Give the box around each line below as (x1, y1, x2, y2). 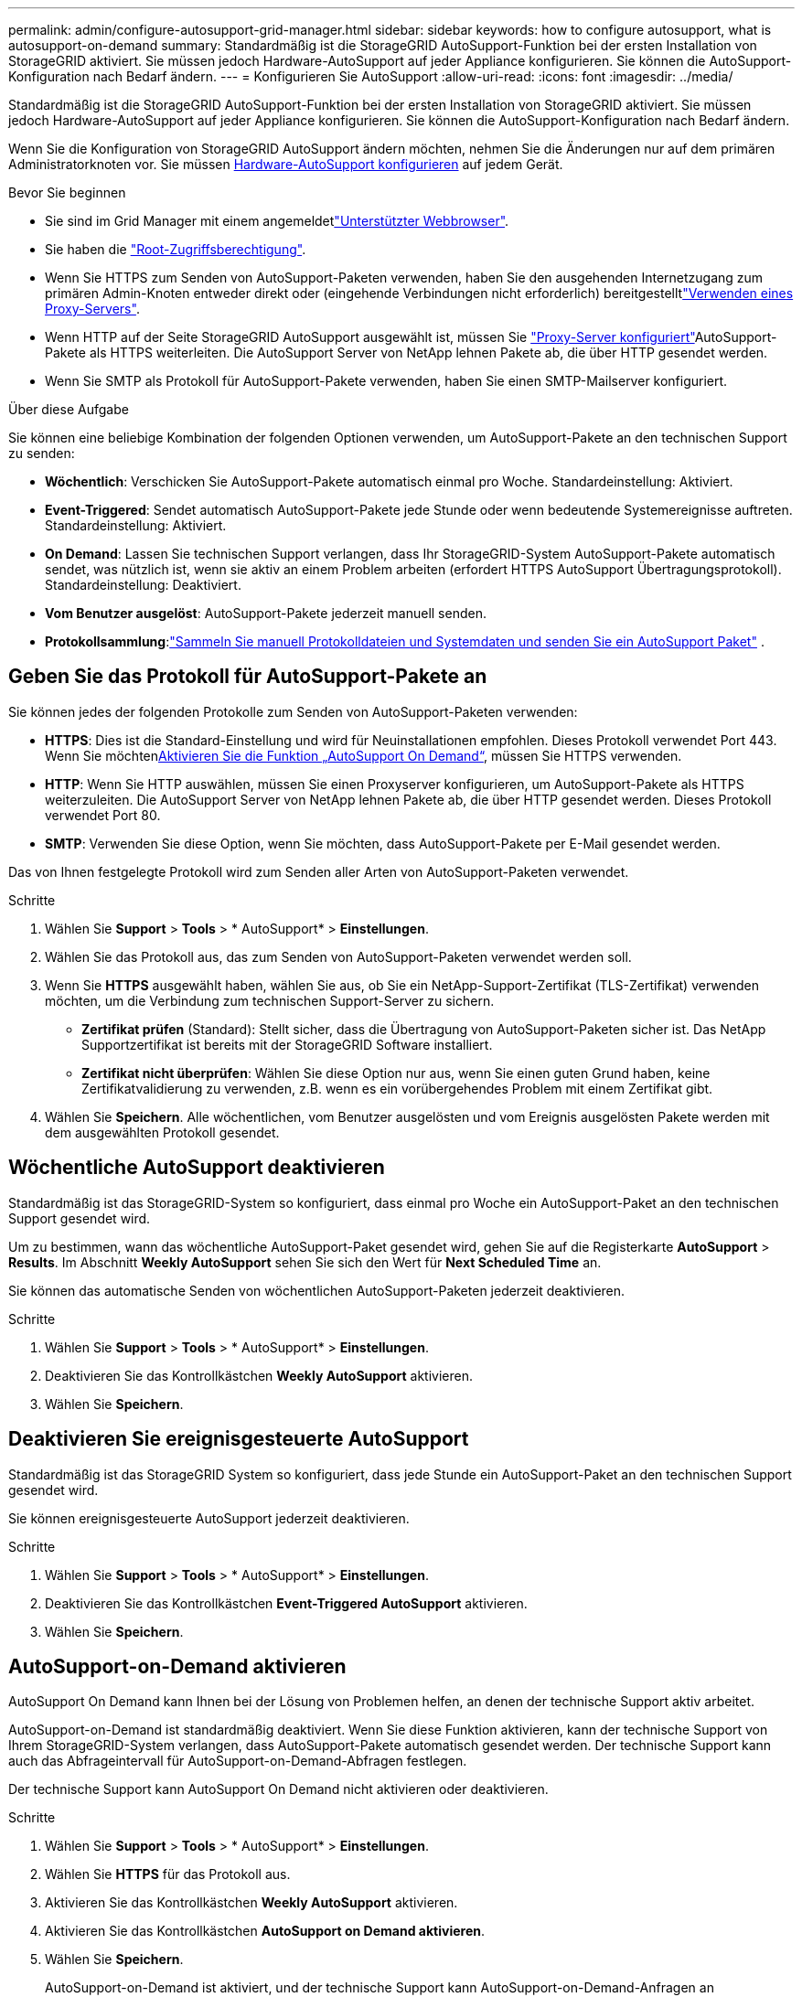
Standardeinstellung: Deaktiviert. (45, 577, 241, 593)
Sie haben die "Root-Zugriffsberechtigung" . (45, 241, 306, 257)
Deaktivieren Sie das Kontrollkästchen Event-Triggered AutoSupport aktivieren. (45, 1595, 528, 1611)
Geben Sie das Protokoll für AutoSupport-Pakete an (8, 665, 487, 689)
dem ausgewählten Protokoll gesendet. (45, 1124, 280, 1140)
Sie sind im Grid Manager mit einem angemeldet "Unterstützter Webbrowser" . (45, 213, 509, 229)
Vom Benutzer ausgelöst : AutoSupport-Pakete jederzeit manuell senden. (45, 605, 487, 621)
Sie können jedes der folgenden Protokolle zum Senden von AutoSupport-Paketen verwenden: (8, 703, 578, 720)
